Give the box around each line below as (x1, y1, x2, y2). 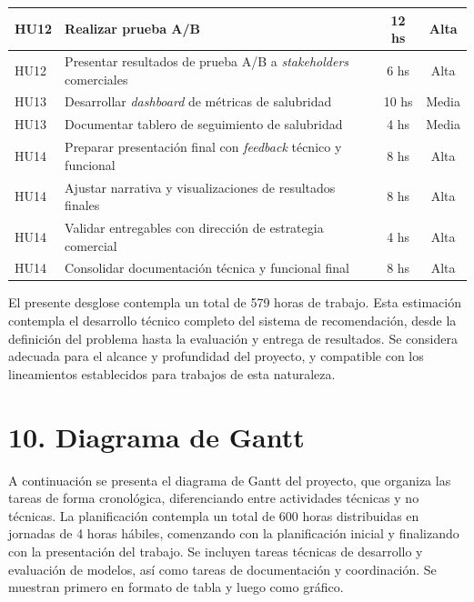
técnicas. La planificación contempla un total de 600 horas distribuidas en (8, 506, 419, 525)
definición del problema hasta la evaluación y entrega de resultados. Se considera (8, 328, 458, 347)
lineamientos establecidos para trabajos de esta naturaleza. (8, 364, 336, 383)
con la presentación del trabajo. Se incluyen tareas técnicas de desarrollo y (8, 541, 423, 560)
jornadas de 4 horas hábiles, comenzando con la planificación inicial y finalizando (8, 524, 459, 543)
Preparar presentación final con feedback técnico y (65, 137, 342, 156)
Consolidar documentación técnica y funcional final (65, 258, 349, 277)
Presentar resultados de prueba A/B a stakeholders (65, 51, 349, 70)
